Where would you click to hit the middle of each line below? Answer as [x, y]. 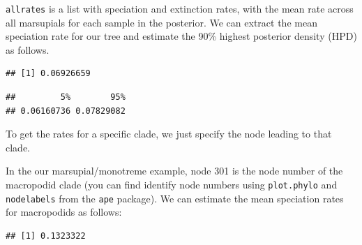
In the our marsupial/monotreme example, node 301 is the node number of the [174, 171]
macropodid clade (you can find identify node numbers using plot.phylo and [172, 184]
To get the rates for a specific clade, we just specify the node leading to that [169, 134]
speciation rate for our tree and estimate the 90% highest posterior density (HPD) [181, 36]
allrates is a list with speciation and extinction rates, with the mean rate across [180, 8]
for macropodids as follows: [64, 212]
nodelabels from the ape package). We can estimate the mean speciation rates [175, 198]
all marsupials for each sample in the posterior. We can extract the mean [161, 22]
